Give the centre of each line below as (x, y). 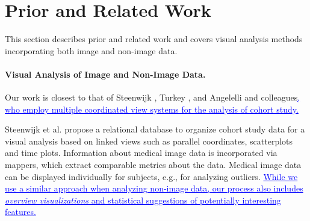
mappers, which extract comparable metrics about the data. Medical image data (153, 165)
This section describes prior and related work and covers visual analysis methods (154, 39)
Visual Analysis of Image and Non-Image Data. (105, 74)
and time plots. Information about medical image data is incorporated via (141, 153)
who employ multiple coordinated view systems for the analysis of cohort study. (152, 109)
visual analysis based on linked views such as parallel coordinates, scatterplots (149, 141)
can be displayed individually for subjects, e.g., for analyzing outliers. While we (151, 176)
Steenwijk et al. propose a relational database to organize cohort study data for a (155, 129)
